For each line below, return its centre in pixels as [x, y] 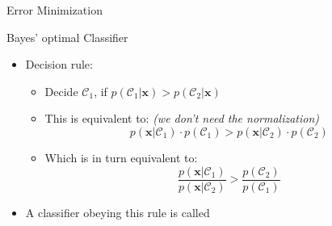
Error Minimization [55, 10]
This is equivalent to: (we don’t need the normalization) [182, 118]
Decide [61, 91]
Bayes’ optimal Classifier [67, 37]
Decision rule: [59, 64]
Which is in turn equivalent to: [121, 157]
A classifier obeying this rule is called [118, 212]
